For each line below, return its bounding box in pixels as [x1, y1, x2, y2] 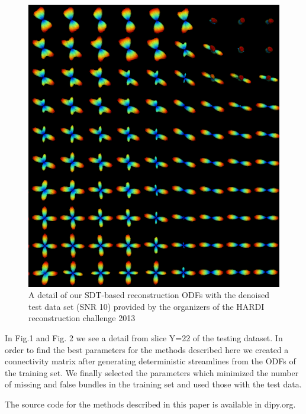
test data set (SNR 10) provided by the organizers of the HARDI [28, 300, 265, 312]
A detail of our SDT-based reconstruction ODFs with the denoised [28, 289, 270, 301]
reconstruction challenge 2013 [28, 312, 136, 324]
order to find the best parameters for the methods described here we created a [5, 343, 289, 355]
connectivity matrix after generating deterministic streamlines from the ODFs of [5, 355, 296, 367]
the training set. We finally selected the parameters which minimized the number [5, 366, 299, 379]
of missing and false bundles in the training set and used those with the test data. [5, 378, 302, 390]
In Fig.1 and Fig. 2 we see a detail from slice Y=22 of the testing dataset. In [5, 332, 283, 344]
